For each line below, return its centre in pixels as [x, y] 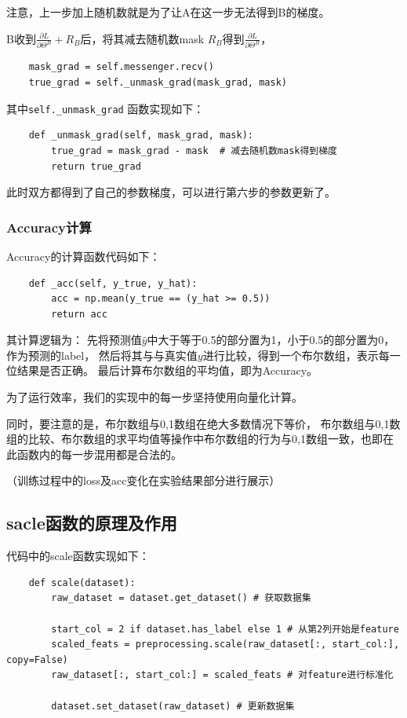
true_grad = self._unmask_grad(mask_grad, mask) [158, 83]
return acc [79, 314]
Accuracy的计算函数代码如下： [84, 256]
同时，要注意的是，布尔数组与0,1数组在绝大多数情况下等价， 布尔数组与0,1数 [203, 423]
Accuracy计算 [49, 227]
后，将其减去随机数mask [142, 38]
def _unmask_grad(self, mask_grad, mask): [141, 136]
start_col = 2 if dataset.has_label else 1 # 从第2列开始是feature [225, 629]
